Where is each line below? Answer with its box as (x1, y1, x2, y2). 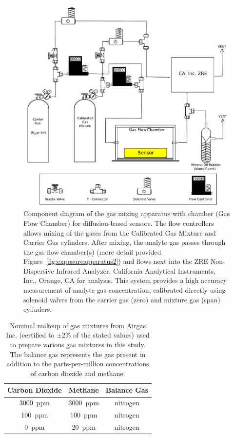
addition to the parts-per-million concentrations (6, 358, 149, 369)
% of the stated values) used (65, 330, 150, 340)
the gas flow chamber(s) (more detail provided (23, 246, 161, 257)
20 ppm (72, 421, 96, 432)
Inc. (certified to (6, 330, 55, 340)
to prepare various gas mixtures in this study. (10, 339, 146, 350)
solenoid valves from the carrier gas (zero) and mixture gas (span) (23, 294, 220, 304)
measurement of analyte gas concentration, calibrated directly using (23, 285, 226, 295)
